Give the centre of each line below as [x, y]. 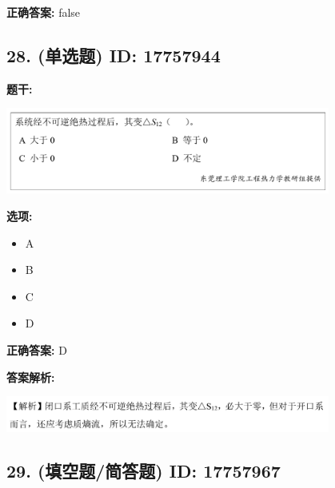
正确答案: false [44, 12]
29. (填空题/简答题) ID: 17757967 [144, 470]
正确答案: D [37, 350]
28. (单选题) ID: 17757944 [114, 55]
